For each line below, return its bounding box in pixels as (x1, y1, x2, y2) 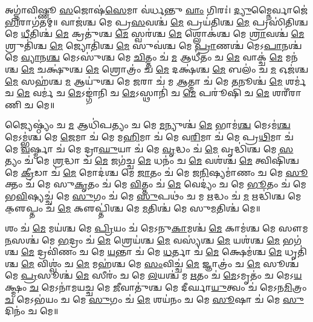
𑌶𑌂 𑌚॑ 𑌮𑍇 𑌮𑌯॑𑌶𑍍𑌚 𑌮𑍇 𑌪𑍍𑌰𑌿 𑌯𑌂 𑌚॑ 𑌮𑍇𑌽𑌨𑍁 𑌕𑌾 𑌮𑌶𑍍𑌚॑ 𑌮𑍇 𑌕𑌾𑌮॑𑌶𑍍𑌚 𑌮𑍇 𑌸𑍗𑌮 (5, 222, 308, 234)
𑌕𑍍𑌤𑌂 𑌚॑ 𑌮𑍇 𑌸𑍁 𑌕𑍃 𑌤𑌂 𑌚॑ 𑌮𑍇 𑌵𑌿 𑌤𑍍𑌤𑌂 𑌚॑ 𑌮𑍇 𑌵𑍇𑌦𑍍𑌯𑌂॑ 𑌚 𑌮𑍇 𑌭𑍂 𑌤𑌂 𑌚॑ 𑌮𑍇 (5, 178, 306, 190)
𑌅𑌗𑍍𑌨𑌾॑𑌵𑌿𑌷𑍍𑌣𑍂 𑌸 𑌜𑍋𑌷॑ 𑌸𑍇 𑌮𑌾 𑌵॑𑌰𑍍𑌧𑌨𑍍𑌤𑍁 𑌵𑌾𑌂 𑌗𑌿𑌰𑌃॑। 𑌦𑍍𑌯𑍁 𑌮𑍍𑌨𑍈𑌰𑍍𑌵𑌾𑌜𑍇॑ (5, 4, 308, 16)
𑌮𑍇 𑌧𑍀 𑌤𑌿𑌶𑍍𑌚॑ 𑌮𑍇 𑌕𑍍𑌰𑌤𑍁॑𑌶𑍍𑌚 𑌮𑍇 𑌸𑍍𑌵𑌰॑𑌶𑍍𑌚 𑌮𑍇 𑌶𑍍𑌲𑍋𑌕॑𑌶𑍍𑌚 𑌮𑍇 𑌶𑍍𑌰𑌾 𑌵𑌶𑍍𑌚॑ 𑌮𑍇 (5, 27, 305, 40)
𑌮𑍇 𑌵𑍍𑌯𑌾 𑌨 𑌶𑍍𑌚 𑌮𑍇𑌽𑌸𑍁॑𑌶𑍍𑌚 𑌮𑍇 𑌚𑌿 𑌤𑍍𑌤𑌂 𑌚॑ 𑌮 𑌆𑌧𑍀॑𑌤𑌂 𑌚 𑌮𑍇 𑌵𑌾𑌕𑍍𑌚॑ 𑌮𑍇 (5, 51, 283, 63)
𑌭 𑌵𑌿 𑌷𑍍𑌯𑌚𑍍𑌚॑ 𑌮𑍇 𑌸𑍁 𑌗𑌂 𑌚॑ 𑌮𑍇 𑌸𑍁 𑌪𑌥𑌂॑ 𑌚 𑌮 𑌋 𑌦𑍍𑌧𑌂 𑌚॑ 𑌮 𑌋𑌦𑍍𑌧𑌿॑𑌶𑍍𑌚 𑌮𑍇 (5, 189, 302, 202)
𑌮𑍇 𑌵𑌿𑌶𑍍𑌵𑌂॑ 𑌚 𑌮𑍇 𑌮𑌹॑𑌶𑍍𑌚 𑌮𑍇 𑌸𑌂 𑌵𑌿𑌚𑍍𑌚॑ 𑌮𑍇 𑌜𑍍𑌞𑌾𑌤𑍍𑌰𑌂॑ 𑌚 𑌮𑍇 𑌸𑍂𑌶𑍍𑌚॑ (21, 257, 299, 269)
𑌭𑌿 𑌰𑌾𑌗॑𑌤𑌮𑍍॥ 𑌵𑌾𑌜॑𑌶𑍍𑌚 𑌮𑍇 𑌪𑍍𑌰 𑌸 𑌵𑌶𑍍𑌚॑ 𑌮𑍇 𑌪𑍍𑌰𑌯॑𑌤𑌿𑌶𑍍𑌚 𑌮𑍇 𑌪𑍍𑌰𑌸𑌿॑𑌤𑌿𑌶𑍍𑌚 (5, 15, 308, 28)
